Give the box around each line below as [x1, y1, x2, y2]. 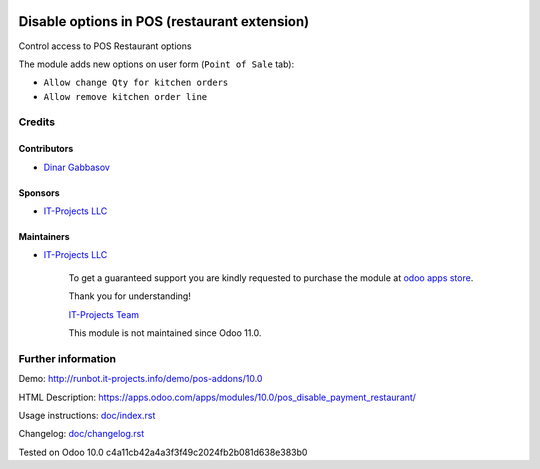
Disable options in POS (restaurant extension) [18, 13, 310, 30]
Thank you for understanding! [68, 290, 192, 302]
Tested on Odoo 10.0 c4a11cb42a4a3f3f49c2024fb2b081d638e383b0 [18, 446, 308, 458]
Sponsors [18, 186, 60, 199]
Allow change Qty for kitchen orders [43, 77, 229, 89]
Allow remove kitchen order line [43, 91, 208, 102]
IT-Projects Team [68, 308, 140, 320]
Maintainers [18, 231, 70, 243]
